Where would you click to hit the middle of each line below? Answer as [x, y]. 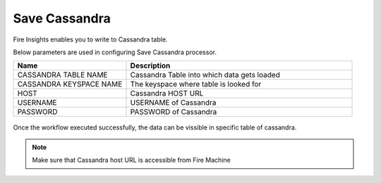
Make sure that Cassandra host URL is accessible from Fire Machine [131, 160]
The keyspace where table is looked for [196, 84]
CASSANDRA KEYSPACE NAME [70, 84]
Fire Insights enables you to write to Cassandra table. [90, 39]
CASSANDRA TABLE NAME [62, 75]
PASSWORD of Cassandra [174, 112]
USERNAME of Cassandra [173, 103]
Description [150, 65]
